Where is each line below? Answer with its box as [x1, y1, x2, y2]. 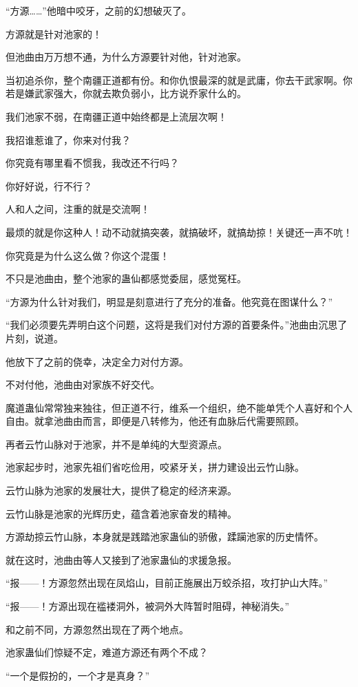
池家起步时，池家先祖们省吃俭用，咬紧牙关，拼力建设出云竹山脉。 [6, 460, 304, 474]
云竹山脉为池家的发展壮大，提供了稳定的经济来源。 [6, 483, 237, 498]
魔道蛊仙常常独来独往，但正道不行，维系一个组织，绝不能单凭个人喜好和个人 [6, 400, 352, 414]
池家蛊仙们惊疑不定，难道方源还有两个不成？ [6, 645, 208, 659]
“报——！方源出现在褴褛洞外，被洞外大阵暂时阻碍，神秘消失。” [6, 599, 290, 613]
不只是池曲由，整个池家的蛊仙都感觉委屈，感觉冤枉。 [6, 271, 246, 286]
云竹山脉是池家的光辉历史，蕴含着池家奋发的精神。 [6, 506, 237, 520]
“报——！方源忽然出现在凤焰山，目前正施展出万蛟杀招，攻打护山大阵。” [6, 575, 328, 590]
